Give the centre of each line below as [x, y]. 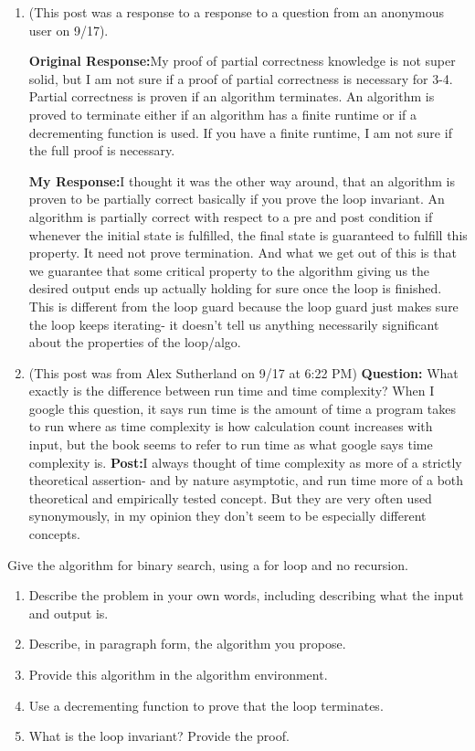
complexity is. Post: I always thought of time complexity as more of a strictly [245, 462]
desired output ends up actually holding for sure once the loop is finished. [235, 288]
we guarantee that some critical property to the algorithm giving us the [229, 270]
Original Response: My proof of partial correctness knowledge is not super [242, 61]
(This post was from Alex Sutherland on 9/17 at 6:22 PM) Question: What [243, 372]
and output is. [69, 613]
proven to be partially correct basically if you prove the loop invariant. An [237, 199]
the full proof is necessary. [102, 150]
